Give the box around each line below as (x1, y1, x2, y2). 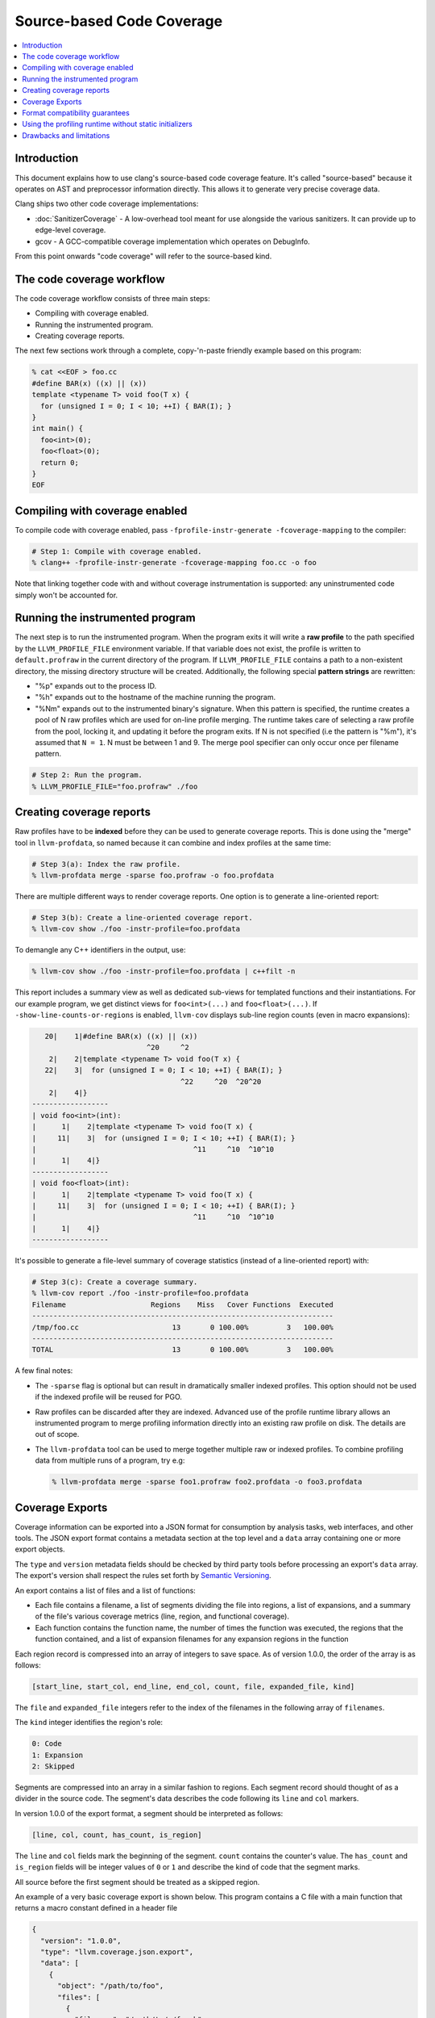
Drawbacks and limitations (22, 130, 110, 140)
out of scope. (35, 1430, 80, 1439)
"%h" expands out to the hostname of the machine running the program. (35, 693, 276, 702)
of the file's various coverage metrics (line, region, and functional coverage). (35, 1611, 290, 1622)
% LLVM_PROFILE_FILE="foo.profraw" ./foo (31, 781, 198, 791)
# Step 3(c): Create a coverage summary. (31, 1278, 198, 1287)
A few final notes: (14, 1366, 73, 1375)
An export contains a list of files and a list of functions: (14, 1585, 197, 1595)
